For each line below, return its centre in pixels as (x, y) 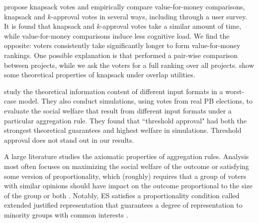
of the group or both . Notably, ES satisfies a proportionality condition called (122, 195)
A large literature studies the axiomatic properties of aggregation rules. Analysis (127, 156)
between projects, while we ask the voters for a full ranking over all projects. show (129, 65)
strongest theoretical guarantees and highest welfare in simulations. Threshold (123, 130)
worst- (235, 91)
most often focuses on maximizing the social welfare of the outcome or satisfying (127, 166)
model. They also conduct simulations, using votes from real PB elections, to (135, 101)
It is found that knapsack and (49, 26)
